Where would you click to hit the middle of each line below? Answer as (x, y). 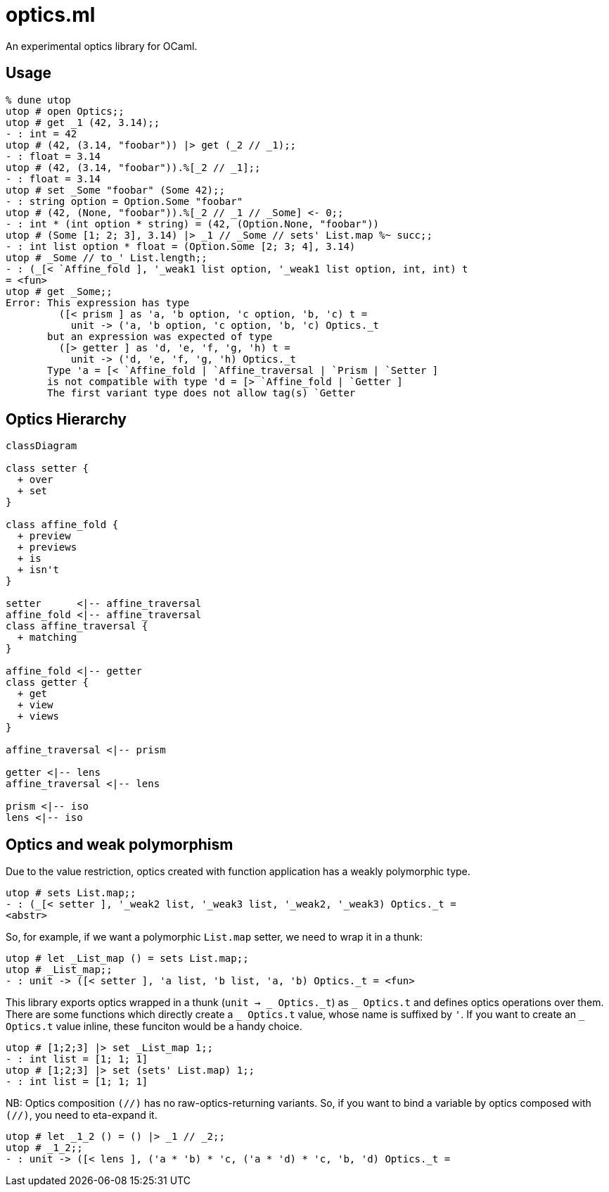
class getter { (47, 683)
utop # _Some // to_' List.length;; (107, 257)
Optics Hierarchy (66, 420)
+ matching (47, 638)
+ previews (47, 547)
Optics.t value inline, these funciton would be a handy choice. (154, 1027)
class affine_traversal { (77, 626)
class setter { (47, 469)
